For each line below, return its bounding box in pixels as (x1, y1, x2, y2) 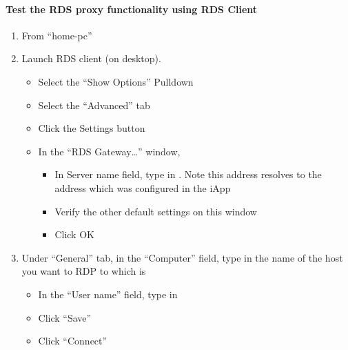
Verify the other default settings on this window (54, 204, 257, 218)
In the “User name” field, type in (38, 286, 178, 301)
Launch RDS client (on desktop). (21, 51, 161, 66)
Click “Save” (38, 310, 92, 324)
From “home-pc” (21, 28, 92, 42)
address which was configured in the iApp (54, 180, 231, 195)
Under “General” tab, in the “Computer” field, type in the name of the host (21, 250, 343, 264)
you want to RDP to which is (21, 264, 146, 278)
